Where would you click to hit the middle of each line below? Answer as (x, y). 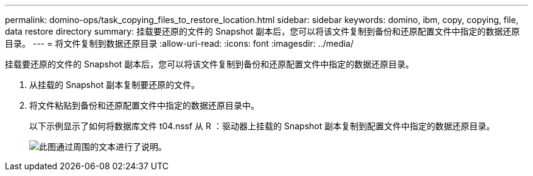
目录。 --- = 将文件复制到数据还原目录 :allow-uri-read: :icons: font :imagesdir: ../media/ (179, 43)
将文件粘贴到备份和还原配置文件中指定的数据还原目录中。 (144, 105)
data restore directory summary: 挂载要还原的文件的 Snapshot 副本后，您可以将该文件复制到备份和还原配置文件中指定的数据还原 (263, 31)
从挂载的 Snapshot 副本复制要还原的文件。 (115, 85)
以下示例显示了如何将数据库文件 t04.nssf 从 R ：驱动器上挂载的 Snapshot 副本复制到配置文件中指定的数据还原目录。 (262, 126)
